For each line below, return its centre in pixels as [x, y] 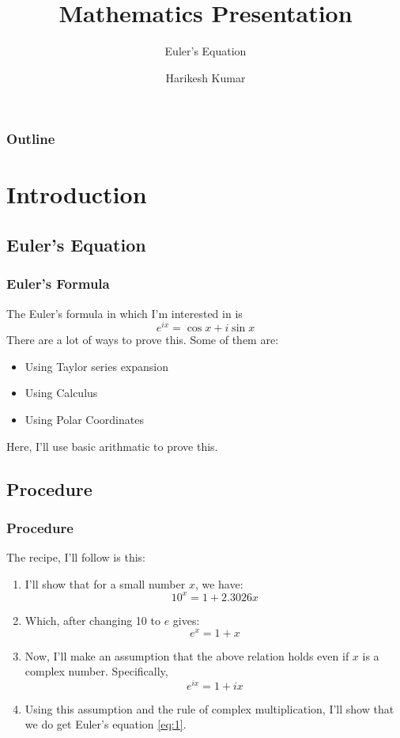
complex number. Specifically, [96, 671]
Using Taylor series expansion [97, 366]
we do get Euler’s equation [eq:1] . [106, 724]
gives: [186, 620]
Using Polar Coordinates [84, 420]
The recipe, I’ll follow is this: [76, 557]
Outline [31, 139]
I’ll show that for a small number [105, 583]
